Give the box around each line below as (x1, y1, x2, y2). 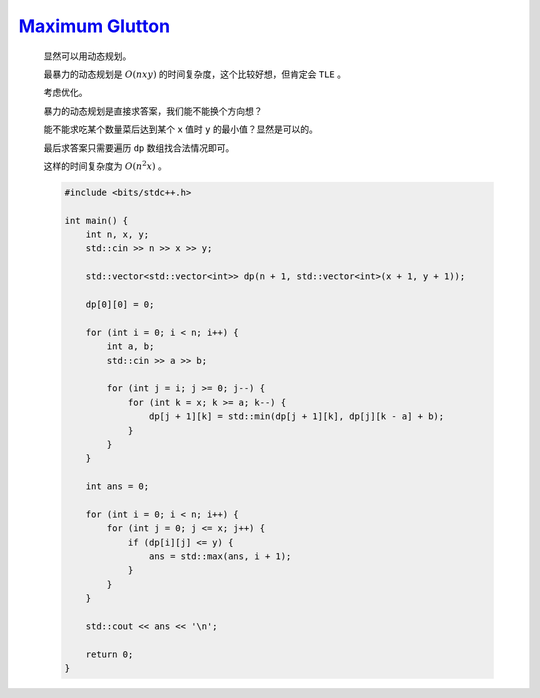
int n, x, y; (85, 229, 150, 240)
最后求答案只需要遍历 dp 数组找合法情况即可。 (43, 141, 235, 154)
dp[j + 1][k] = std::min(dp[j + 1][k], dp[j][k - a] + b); (148, 411, 445, 422)
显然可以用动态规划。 (43, 50, 132, 62)
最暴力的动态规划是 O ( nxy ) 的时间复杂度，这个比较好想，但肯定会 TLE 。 (43, 68, 347, 80)
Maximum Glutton (18, 15, 170, 37)
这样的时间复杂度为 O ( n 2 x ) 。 (43, 159, 167, 172)
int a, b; (106, 341, 155, 352)
